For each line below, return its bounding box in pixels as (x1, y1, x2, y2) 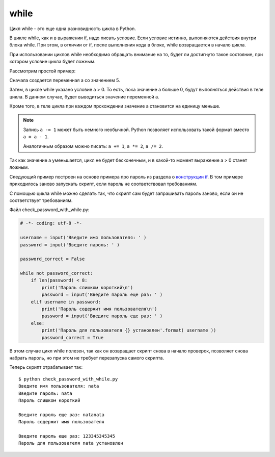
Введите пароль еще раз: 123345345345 (18, 433, 116, 439)
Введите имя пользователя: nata (18, 383, 99, 389)
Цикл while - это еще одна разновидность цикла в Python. (9, 26, 136, 32)
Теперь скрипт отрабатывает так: (9, 364, 83, 370)
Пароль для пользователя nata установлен (18, 440, 123, 446)
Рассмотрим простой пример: (9, 68, 76, 74)
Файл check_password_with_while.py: (9, 207, 90, 213)
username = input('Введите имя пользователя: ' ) (20, 235, 147, 241)
